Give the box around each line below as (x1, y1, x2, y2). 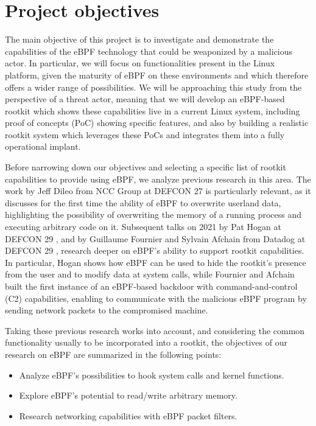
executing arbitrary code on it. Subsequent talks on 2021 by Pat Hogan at (5, 220, 281, 233)
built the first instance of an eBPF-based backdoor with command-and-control (5, 280, 298, 292)
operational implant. (5, 140, 81, 153)
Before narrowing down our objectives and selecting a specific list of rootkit (5, 161, 286, 173)
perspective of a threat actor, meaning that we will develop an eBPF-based (5, 93, 285, 105)
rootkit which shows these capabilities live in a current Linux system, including (5, 104, 300, 117)
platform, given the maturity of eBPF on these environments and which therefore (5, 68, 309, 81)
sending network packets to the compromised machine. (5, 304, 208, 316)
